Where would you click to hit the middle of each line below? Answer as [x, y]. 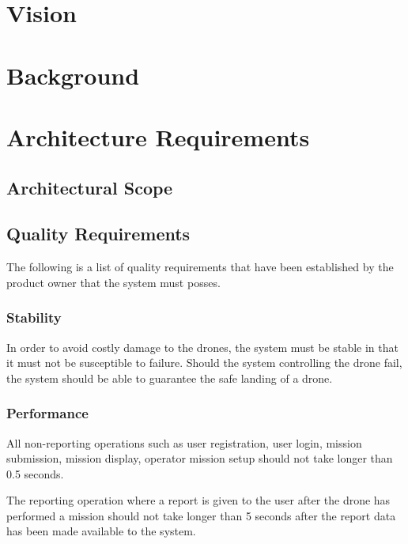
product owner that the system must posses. [113, 282]
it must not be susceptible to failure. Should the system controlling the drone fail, [204, 363]
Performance [47, 413]
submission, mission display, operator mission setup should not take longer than [200, 458]
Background [73, 75]
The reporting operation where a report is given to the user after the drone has [198, 500]
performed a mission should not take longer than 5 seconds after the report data [201, 515]
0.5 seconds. [35, 473]
